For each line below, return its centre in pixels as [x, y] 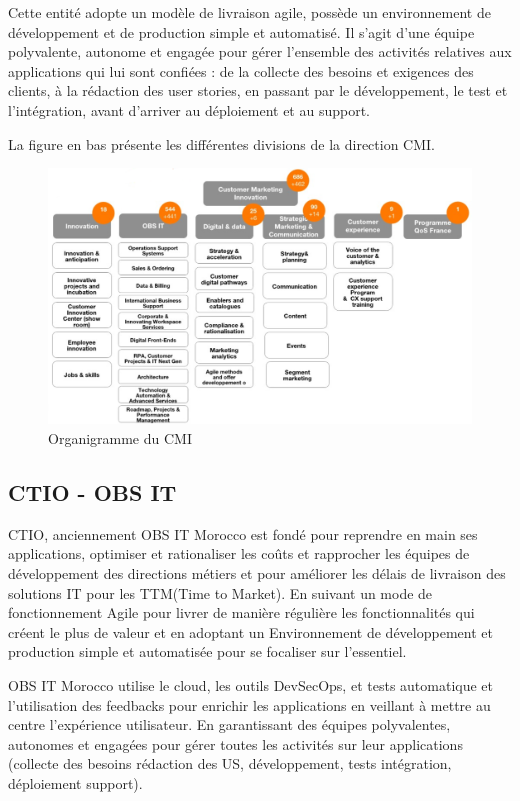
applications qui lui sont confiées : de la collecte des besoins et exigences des [241, 70]
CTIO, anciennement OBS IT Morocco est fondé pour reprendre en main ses [243, 533]
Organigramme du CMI [120, 438]
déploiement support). [75, 782]
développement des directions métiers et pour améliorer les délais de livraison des [257, 573]
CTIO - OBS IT [92, 492]
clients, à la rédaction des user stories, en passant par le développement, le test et [258, 90]
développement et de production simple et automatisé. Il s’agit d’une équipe [241, 31]
